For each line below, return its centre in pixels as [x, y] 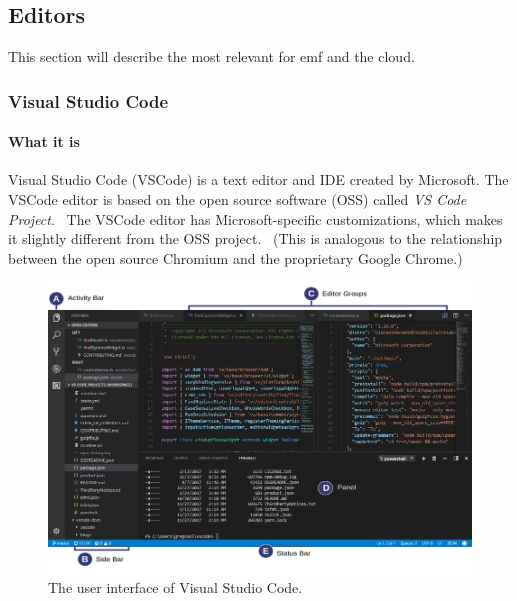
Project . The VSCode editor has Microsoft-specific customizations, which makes [255, 218]
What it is [44, 141]
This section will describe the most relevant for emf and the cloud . [211, 56]
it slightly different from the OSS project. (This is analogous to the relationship [255, 238]
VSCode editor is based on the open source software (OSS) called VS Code [237, 199]
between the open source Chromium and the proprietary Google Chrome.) [235, 257]
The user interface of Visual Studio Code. [175, 586]
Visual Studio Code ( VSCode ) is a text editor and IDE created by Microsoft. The [258, 179]
